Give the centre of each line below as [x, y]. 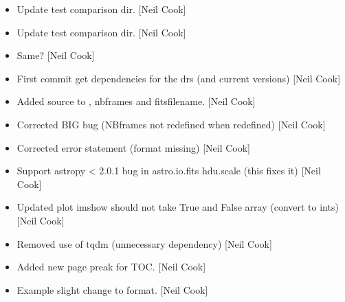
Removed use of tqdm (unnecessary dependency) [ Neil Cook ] [144, 243]
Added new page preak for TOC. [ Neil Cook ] [111, 267]
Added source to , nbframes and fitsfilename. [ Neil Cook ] [136, 101]
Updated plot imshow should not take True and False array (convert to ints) [178, 207]
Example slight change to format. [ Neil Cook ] [112, 289]
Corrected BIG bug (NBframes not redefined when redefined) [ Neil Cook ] [171, 124]
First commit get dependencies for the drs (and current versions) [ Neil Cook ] [179, 78]
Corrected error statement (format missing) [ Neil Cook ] [133, 147]
